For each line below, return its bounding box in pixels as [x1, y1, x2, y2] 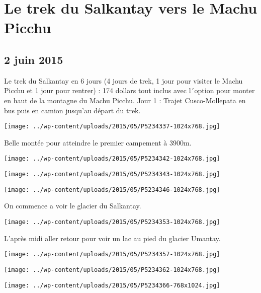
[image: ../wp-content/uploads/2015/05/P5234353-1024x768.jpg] [4, 218, 220, 226]
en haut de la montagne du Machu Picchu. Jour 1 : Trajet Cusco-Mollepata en [4, 95, 246, 105]
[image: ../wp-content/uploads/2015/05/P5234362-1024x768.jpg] [4, 266, 220, 273]
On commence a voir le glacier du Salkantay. [4, 200, 141, 211]
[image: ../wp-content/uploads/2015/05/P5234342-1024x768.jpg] [4, 155, 220, 163]
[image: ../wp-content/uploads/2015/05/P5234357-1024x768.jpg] [4, 251, 220, 258]
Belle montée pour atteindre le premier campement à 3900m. [4, 137, 192, 148]
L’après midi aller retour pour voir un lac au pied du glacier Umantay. [4, 233, 221, 243]
